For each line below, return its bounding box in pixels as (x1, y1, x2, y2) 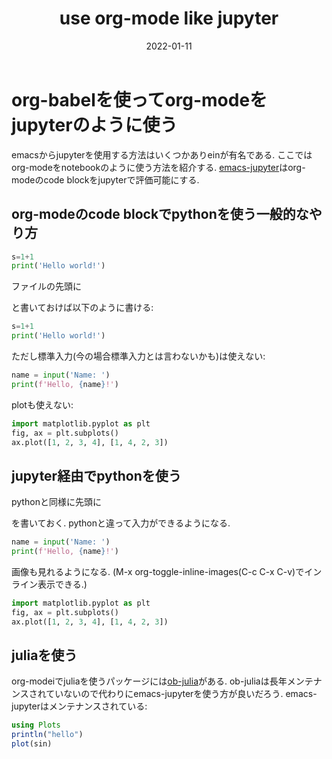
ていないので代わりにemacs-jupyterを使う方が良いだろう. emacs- (45, 688, 318, 700)
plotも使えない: (11, 398, 74, 411)
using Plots (11, 720, 61, 731)
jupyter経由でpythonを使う (11, 467, 182, 484)
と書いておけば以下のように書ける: (11, 302, 154, 314)
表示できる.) (37, 578, 88, 590)
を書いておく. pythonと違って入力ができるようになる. (11, 517, 231, 529)
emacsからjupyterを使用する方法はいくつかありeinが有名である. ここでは (11, 148, 313, 161)
